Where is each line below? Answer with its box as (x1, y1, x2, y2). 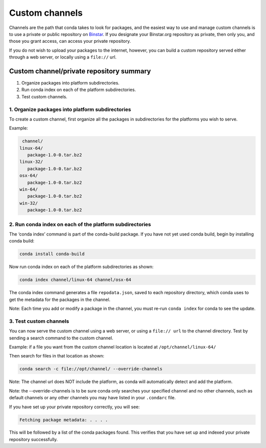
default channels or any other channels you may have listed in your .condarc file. (9, 395, 176, 401)
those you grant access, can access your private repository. (9, 38, 131, 44)
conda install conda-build (19, 251, 85, 257)
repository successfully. (9, 436, 58, 442)
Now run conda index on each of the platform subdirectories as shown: (9, 264, 154, 270)
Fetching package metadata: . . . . (19, 417, 108, 422)
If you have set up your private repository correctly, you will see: (9, 404, 140, 410)
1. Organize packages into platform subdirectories (9, 106, 132, 113)
